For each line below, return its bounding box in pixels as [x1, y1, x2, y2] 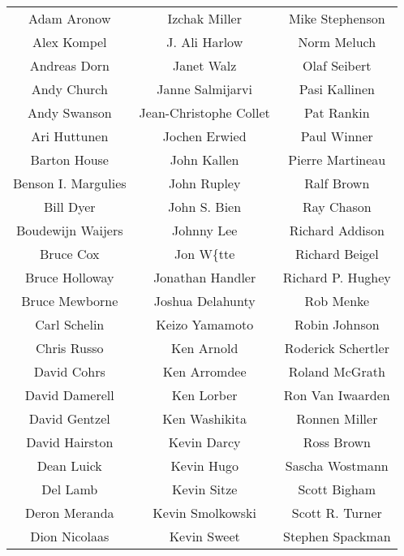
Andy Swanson [27, 103, 112, 122]
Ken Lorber [171, 386, 238, 404]
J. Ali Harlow [166, 32, 243, 51]
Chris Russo [35, 338, 104, 357]
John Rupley [168, 174, 241, 192]
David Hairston [26, 433, 114, 451]
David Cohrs [33, 362, 105, 381]
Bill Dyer [43, 197, 96, 216]
